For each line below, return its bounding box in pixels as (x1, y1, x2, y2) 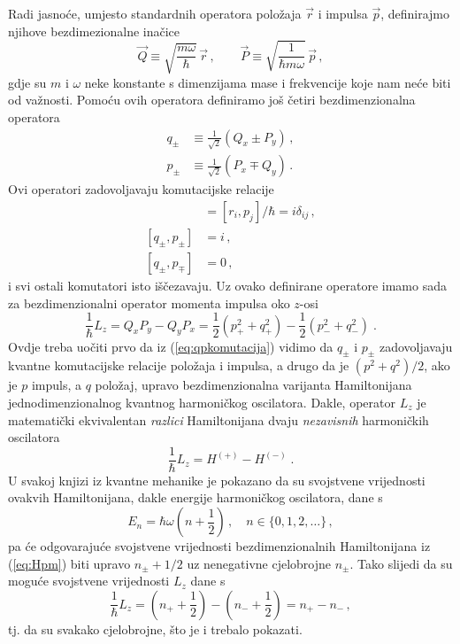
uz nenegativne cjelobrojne (187, 554, 332, 572)
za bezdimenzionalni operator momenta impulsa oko (8, 293, 290, 312)
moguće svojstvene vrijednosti (8, 571, 170, 590)
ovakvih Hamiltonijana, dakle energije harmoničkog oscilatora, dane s (8, 488, 383, 507)
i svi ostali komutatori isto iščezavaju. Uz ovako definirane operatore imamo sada (8, 275, 447, 294)
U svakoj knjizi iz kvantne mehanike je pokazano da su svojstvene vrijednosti (8, 470, 425, 489)
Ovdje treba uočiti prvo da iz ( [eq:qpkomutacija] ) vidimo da (8, 337, 333, 355)
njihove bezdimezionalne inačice (8, 21, 180, 40)
